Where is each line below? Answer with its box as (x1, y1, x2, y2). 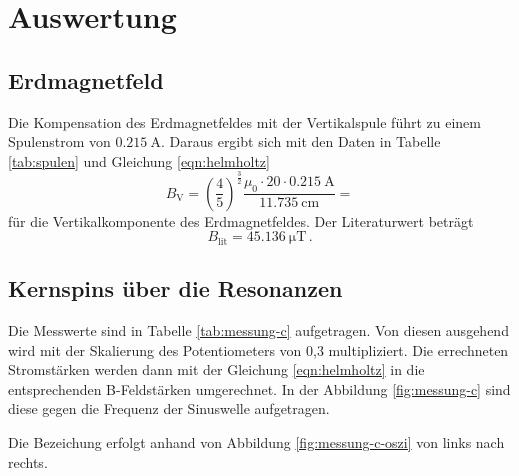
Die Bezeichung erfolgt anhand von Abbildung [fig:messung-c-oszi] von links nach (8, 431, 505, 452)
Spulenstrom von (8, 131, 111, 152)
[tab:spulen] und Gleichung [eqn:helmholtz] (8, 150, 270, 171)
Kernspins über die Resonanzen (8, 273, 343, 304)
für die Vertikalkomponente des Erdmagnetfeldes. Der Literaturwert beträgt (8, 210, 474, 231)
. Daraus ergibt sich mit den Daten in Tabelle (160, 131, 441, 152)
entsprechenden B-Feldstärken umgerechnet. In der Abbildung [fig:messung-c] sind (8, 378, 511, 399)
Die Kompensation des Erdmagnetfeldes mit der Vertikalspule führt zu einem (8, 111, 481, 132)
